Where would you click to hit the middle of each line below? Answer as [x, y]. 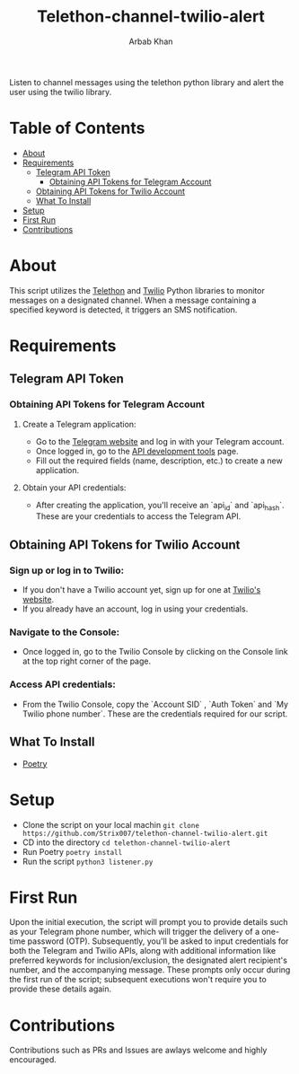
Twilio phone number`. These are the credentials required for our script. [155, 713]
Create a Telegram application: [79, 424]
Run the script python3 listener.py [88, 861]
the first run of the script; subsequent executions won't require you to [138, 980]
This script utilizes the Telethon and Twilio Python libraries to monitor [137, 290]
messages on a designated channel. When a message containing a [133, 300]
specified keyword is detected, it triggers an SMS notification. [123, 309]
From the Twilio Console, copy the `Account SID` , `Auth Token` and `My [155, 704]
